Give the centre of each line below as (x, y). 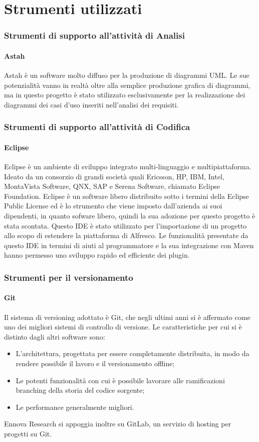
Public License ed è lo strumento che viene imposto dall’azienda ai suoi (113, 206)
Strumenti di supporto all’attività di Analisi (94, 35)
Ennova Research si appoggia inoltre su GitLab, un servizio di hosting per (118, 424)
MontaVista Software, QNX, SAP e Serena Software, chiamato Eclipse (112, 186)
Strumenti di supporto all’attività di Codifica (97, 127)
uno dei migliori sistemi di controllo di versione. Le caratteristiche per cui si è (123, 327)
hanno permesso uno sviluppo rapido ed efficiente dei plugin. (97, 255)
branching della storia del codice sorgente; (80, 390)
